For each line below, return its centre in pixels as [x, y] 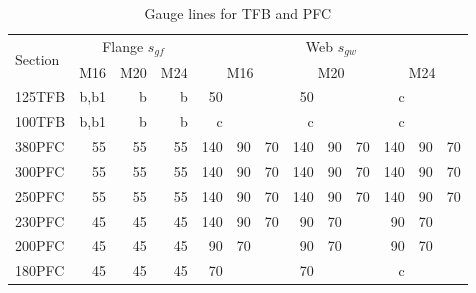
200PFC [40, 245]
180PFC [40, 270]
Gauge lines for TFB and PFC [238, 13]
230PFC [40, 220]
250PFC [40, 195]
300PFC [40, 170]
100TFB [40, 121]
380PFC [40, 146]
